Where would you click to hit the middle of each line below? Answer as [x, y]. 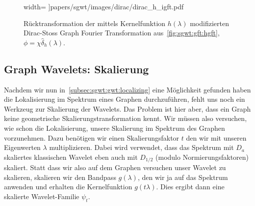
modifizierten [209, 23]
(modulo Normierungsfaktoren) [202, 157]
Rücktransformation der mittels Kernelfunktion [95, 23]
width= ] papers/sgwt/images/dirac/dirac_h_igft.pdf [104, 6]
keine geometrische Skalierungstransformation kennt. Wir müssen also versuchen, [126, 118]
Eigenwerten [22, 147]
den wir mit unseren [216, 137]
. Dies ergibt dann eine [190, 187]
